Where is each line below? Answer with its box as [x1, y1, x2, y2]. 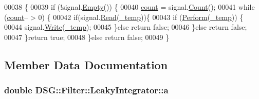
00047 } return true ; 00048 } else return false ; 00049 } [4, 31, 170, 42]
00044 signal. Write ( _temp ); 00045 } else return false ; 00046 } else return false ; [4, 22, 247, 32]
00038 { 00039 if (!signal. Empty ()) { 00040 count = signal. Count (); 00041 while [4, 2, 255, 12]
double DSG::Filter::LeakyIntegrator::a [4, 84, 169, 96]
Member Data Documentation [4, 56, 168, 72]
